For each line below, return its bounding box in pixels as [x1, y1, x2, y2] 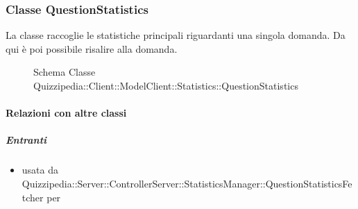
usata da [22, 162, 58, 177]
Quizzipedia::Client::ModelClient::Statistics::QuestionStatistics [33, 78, 298, 92]
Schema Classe [33, 65, 96, 79]
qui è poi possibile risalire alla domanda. [6, 41, 178, 56]
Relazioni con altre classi [6, 106, 127, 120]
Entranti [6, 133, 47, 147]
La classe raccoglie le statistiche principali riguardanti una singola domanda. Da [6, 28, 346, 42]
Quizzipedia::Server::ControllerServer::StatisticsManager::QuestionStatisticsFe [22, 176, 352, 190]
